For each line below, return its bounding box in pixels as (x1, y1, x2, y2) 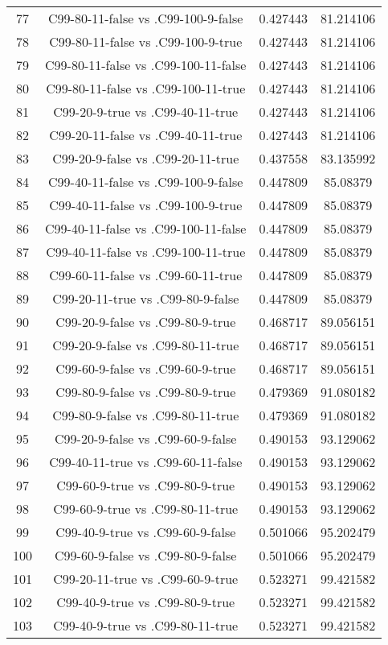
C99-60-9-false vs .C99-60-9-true (55, 359, 236, 378)
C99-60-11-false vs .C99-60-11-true (49, 266, 243, 284)
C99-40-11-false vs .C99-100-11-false (45, 219, 247, 238)
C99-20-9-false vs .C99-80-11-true (52, 336, 239, 354)
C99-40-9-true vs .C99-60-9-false (55, 523, 236, 541)
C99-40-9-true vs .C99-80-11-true (53, 616, 239, 635)
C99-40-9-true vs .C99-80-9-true (56, 593, 235, 611)
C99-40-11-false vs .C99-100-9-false (48, 172, 243, 191)
